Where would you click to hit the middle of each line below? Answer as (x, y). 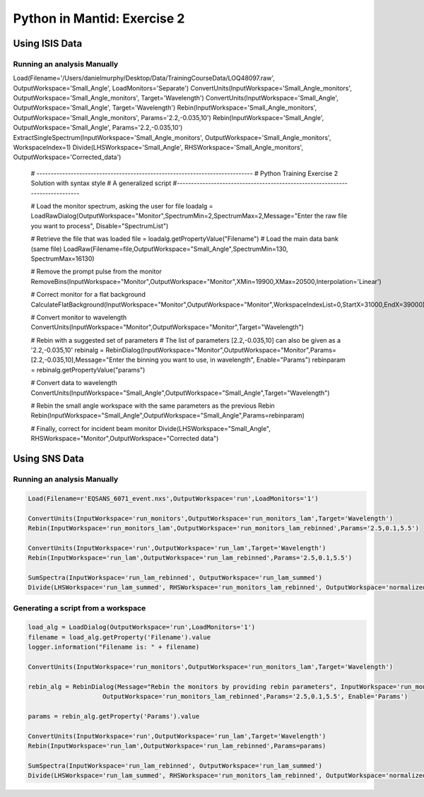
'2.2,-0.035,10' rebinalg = (67, 350)
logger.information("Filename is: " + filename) (114, 647)
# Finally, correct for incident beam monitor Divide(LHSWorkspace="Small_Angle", (151, 428)
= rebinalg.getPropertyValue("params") (88, 370)
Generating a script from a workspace (79, 608)
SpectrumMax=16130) (63, 259)
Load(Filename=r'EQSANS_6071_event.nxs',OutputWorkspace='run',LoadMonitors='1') (173, 498)
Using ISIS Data (48, 43)
